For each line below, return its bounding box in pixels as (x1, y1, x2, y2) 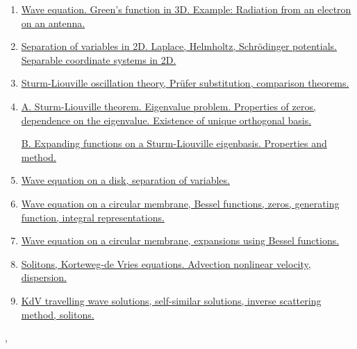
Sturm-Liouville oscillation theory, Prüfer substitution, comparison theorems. (21, 76, 349, 90)
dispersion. (21, 270, 67, 284)
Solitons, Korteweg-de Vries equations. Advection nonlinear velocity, (21, 256, 311, 271)
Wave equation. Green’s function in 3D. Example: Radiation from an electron (21, 2, 351, 16)
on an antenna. (21, 15, 85, 30)
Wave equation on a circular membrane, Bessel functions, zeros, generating (21, 196, 340, 210)
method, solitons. (21, 307, 94, 321)
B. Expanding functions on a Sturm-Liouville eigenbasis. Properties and (21, 136, 327, 151)
